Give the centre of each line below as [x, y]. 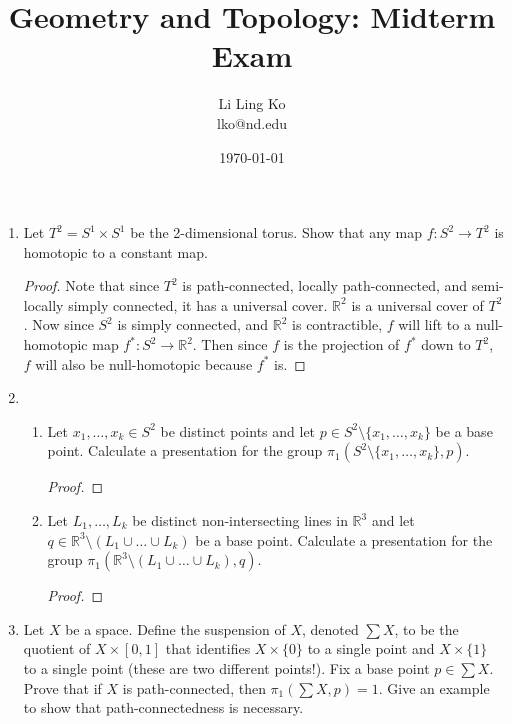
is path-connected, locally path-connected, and [325, 285]
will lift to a [434, 324]
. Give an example [434, 687]
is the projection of [341, 344]
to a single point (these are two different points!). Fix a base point [226, 668]
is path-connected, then [194, 687]
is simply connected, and [193, 324]
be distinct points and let [238, 430]
